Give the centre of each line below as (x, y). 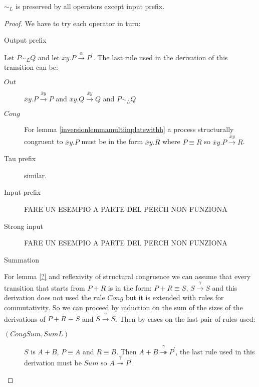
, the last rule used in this (215, 351)
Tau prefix (20, 158)
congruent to (44, 141)
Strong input (24, 226)
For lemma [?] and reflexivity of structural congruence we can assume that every (127, 276)
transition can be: (31, 67)
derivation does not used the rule (55, 297)
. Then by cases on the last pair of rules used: (185, 318)
